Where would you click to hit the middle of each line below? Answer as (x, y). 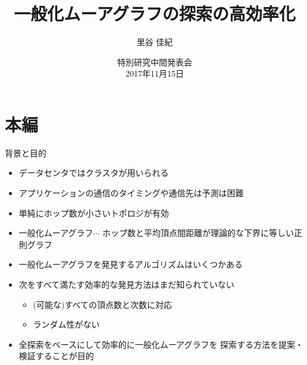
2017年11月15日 (155, 73)
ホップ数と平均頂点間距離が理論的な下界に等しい (198, 233)
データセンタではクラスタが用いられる (94, 173)
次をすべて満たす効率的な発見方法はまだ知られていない (126, 284)
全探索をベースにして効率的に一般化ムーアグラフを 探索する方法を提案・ (161, 344)
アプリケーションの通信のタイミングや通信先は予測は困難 (131, 193)
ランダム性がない (66, 324)
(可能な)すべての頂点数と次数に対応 (102, 304)
